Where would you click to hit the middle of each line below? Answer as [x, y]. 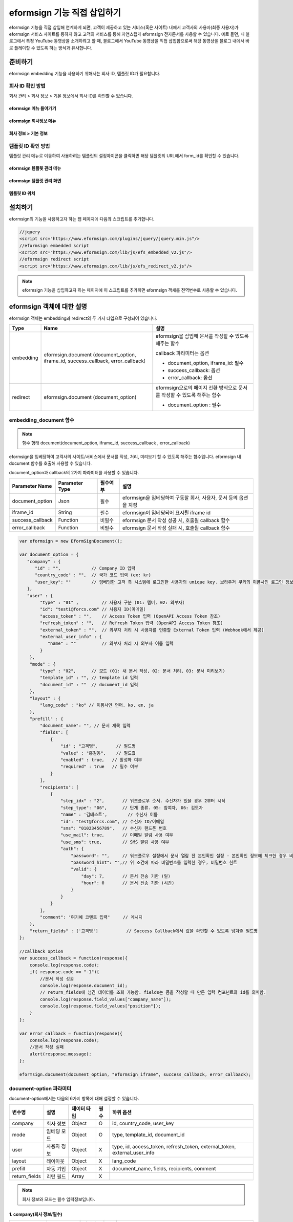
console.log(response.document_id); [84, 985]
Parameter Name [32, 486]
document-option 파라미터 [40, 1089]
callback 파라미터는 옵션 [182, 353]
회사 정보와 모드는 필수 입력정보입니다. [59, 1199]
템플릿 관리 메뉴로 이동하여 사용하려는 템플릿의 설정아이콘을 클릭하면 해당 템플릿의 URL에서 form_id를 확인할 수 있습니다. [124, 155]
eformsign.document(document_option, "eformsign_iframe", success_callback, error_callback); [135, 1075]
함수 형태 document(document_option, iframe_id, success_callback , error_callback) [106, 443]
